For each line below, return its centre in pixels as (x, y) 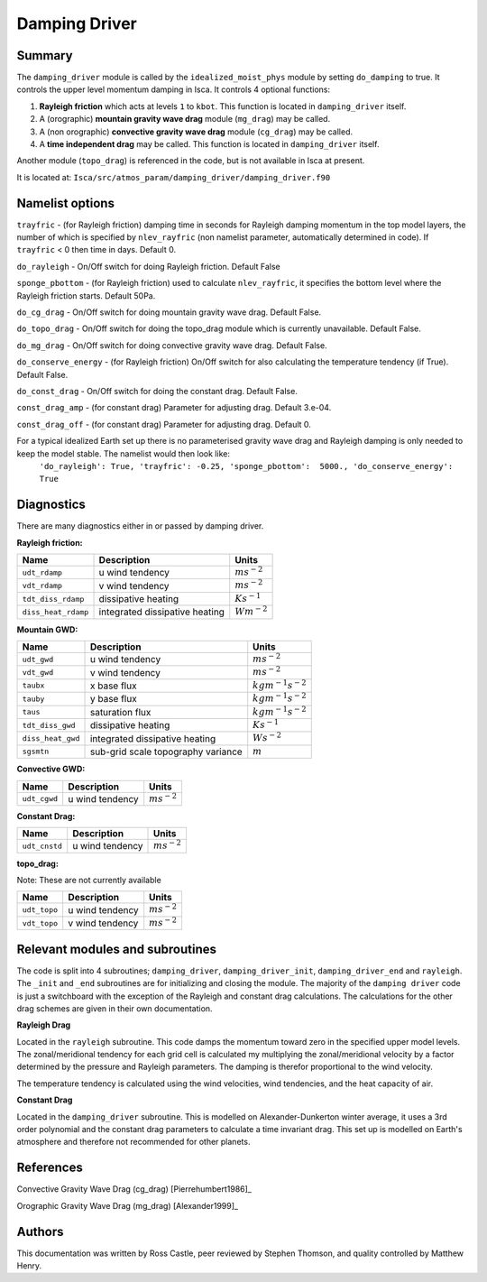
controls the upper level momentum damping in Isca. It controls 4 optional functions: (174, 89)
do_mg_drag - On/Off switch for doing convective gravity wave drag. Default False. (172, 345)
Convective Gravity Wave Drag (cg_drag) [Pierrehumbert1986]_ (134, 1189)
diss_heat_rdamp (55, 612)
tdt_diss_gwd (49, 725)
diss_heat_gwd (51, 738)
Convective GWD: (51, 769)
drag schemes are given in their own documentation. (115, 1008)
